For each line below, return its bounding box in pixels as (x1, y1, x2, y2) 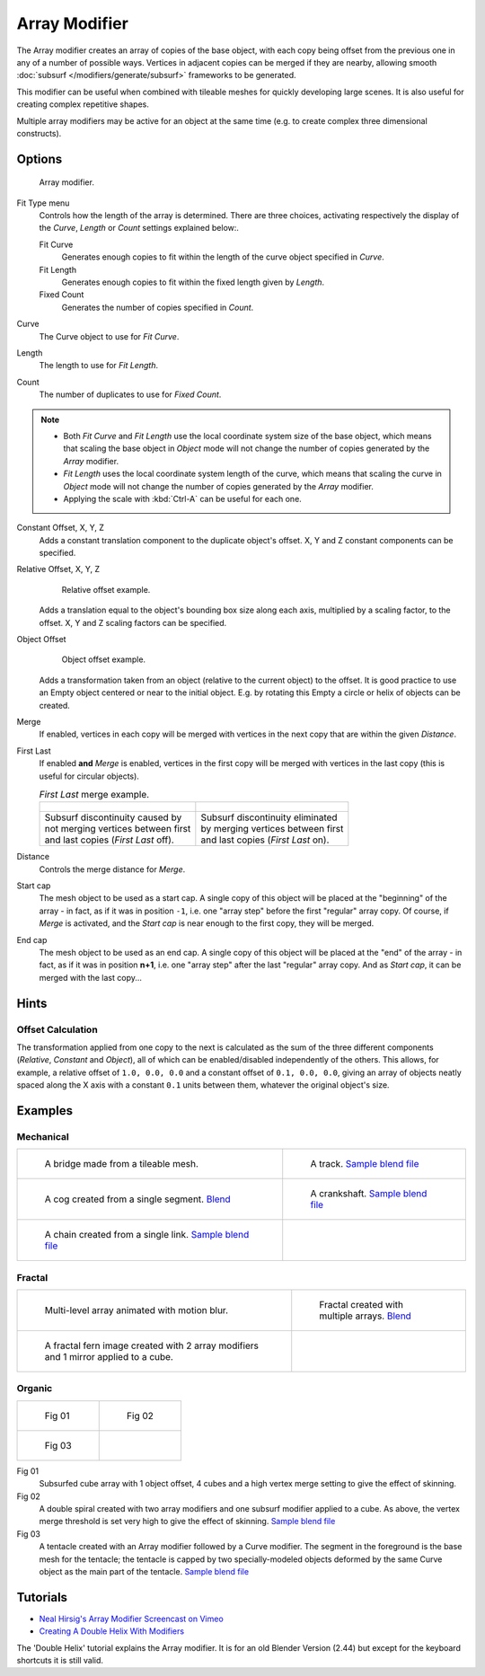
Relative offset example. (61, 584, 151, 595)
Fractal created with (319, 1299, 404, 1311)
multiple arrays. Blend (319, 1310, 412, 1322)
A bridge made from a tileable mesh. (44, 1158, 199, 1170)
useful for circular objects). (39, 771, 139, 781)
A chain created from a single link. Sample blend (44, 1229, 250, 1241)
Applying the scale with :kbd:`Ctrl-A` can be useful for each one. (63, 493, 303, 504)
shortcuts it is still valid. (16, 1655, 103, 1665)
